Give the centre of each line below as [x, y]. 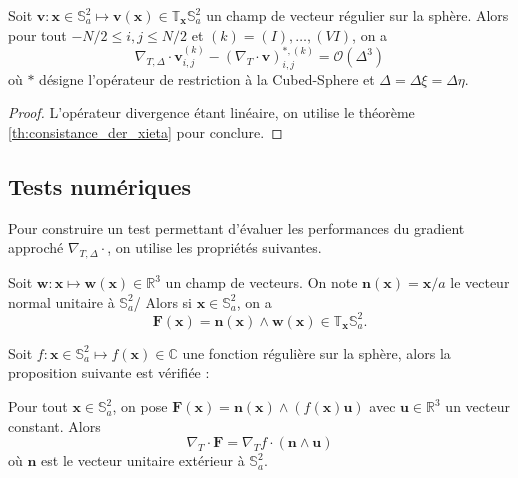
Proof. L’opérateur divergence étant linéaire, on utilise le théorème [211, 112]
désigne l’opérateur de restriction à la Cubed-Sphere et [207, 78]
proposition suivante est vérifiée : [109, 372]
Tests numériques [100, 185]
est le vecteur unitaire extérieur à [143, 460]
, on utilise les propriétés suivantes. [214, 247]
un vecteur [477, 406]
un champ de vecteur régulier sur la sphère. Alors [357, 15]
